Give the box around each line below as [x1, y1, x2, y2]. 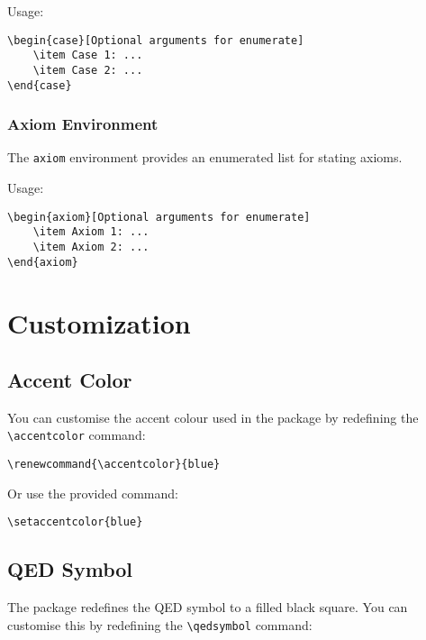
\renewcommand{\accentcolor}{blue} [7, 458, 221, 471]
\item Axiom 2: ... [32, 241, 150, 253]
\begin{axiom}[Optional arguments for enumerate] [7, 210, 311, 224]
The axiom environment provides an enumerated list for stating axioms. [7, 148, 403, 167]
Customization [7, 304, 191, 341]
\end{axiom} [7, 255, 78, 269]
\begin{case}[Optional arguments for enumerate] [7, 33, 304, 47]
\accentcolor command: [7, 425, 146, 444]
